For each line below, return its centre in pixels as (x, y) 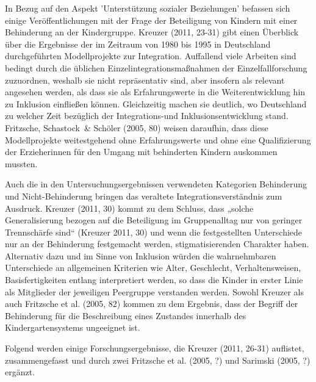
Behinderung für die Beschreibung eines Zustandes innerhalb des (126, 315)
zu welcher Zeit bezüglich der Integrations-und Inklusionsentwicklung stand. (147, 116)
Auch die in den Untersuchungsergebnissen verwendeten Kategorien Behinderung (156, 184)
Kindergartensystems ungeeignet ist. (73, 327)
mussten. (21, 163)
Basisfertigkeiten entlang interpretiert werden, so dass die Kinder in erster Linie (154, 280)
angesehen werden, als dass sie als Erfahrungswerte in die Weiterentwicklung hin (155, 92)
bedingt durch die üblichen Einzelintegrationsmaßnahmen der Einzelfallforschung (156, 67)
